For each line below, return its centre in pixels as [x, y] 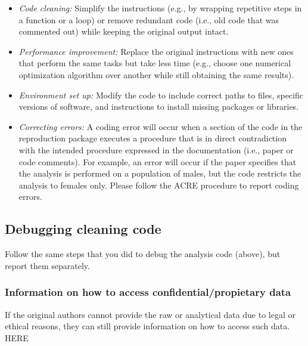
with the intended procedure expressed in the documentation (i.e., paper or [156, 149]
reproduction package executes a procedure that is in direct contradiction [153, 138]
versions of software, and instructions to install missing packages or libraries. [159, 106]
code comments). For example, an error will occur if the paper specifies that [158, 161]
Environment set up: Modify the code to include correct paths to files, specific [161, 95]
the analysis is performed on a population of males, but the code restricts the [160, 173]
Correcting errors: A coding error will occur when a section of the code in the [161, 126]
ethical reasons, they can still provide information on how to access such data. [147, 326]
